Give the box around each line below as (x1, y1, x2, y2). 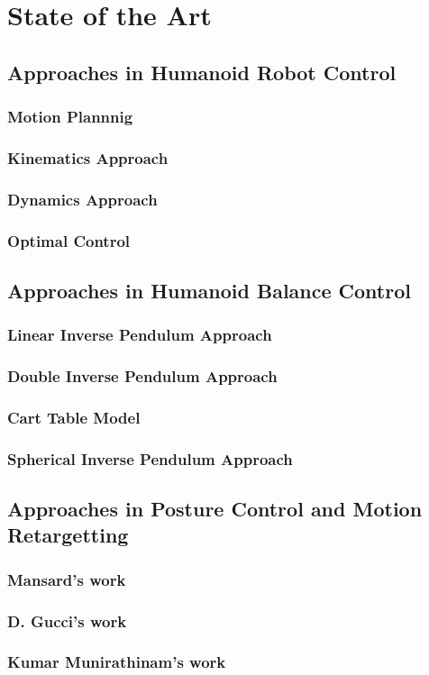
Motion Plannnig (7, 105, 133, 128)
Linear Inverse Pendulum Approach (7, 324, 272, 346)
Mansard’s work (7, 568, 126, 590)
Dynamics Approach (7, 187, 158, 210)
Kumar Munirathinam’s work (7, 651, 226, 673)
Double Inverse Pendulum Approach (7, 365, 278, 388)
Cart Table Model (7, 406, 141, 428)
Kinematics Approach (7, 146, 169, 169)
